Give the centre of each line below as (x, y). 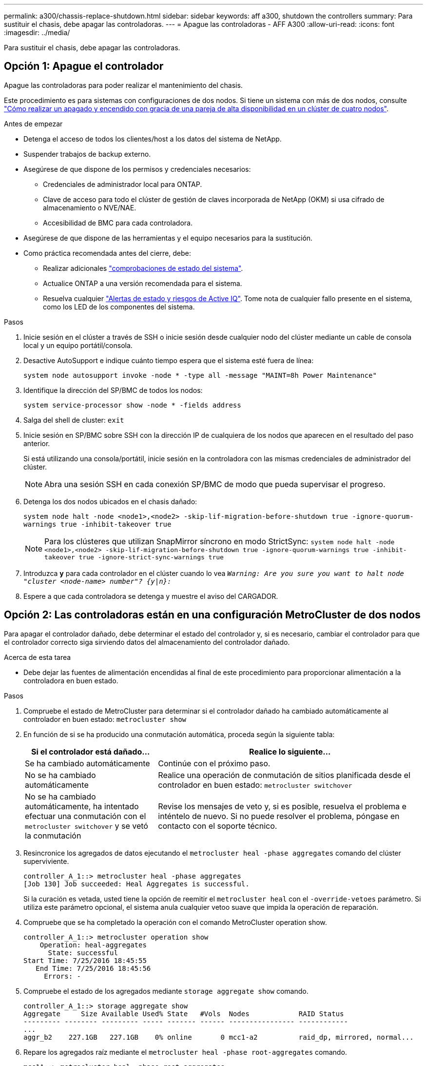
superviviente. (46, 861)
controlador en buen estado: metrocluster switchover (255, 785)
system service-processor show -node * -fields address (132, 405)
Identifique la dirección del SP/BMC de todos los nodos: (113, 390)
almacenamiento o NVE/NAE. (90, 207)
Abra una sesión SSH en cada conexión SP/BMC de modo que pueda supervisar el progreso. (215, 484)
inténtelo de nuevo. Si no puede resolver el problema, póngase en (279, 816)
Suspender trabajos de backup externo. (87, 154)
